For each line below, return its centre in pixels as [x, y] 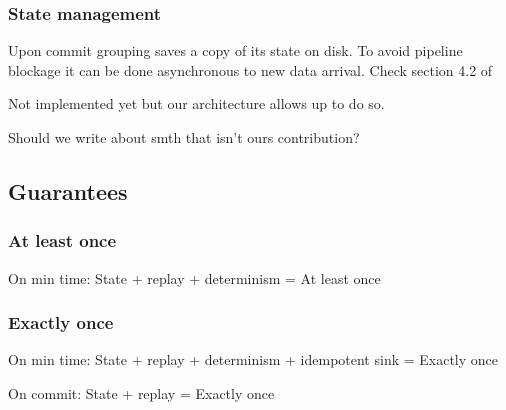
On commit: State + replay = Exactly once [141, 393]
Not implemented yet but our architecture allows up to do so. [196, 103]
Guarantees [68, 190]
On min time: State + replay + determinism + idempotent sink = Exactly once [253, 359]
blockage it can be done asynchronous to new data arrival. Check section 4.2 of [250, 69]
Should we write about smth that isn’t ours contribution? [184, 137]
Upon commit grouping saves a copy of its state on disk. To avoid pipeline [235, 50]
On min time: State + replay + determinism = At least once [194, 277]
